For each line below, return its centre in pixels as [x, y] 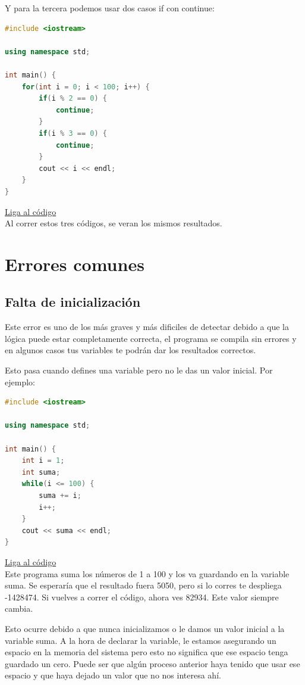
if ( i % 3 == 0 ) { [73, 133]
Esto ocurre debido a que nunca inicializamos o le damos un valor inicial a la [145, 628]
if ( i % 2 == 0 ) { [73, 99]
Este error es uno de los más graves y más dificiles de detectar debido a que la [147, 327]
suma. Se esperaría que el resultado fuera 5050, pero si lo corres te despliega [143, 585]
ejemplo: [20, 382]
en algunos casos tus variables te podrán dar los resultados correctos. [131, 350]
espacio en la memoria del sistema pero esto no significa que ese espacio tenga [147, 652]
